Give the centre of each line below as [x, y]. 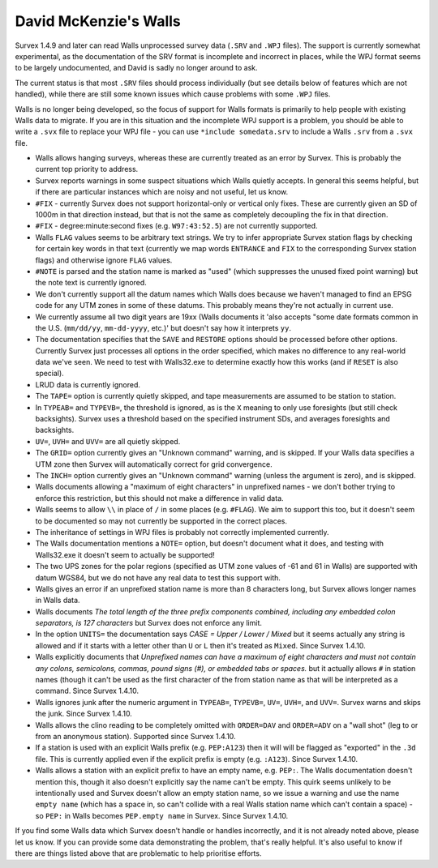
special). [49, 374]
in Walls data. [58, 601]
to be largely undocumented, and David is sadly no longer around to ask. [137, 68]
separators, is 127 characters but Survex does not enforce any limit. [149, 623]
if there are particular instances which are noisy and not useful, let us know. [162, 192]
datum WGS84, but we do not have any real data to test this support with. [158, 577]
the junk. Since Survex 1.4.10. [84, 714]
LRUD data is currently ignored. [88, 384]
